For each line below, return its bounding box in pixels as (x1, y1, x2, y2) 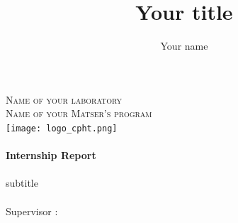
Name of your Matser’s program (6, 106, 152, 121)
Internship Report (6, 148, 96, 163)
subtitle (6, 175, 38, 190)
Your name (160, 38, 208, 53)
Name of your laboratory (6, 92, 123, 107)
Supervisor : (6, 203, 58, 218)
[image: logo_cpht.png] (6, 123, 118, 134)
